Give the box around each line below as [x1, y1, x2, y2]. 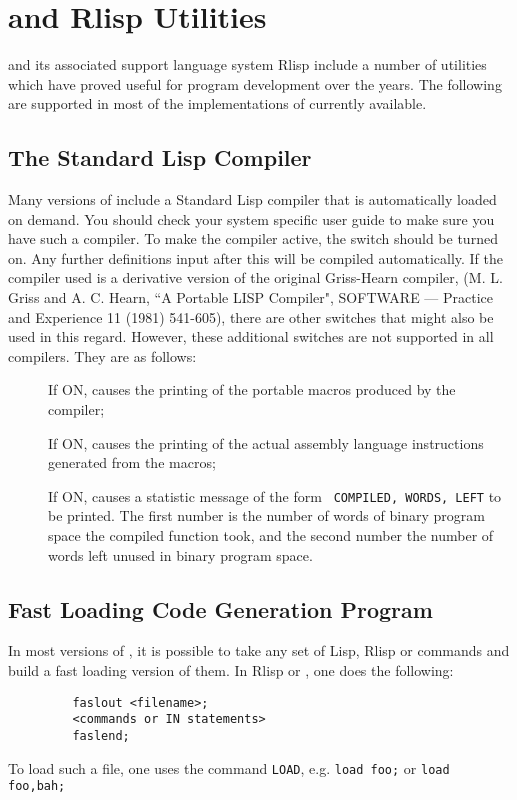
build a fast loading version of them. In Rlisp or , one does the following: [8, 660, 454, 681]
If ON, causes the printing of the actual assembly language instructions [48, 432, 484, 453]
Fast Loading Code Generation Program [8, 593, 433, 624]
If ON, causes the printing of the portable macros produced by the [48, 379, 456, 400]
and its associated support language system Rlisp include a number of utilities [8, 54, 487, 75]
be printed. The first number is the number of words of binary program [48, 505, 485, 526]
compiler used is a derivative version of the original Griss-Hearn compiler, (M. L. [8, 267, 503, 288]
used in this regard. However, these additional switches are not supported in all [8, 326, 494, 347]
